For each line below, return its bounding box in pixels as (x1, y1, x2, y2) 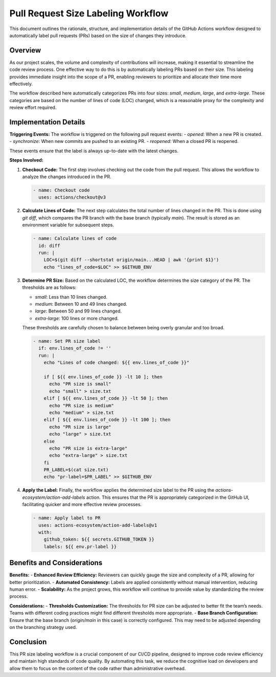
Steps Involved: (9, 157, 43, 163)
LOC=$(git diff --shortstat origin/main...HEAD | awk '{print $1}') (43, 257, 219, 263)
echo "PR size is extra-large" (49, 445, 128, 451)
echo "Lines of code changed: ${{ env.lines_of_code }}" (43, 360, 190, 366)
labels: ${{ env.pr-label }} (43, 544, 117, 549)
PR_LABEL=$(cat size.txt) (43, 467, 109, 473)
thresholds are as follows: (22, 284, 77, 291)
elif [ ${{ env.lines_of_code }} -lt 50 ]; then (43, 396, 168, 401)
